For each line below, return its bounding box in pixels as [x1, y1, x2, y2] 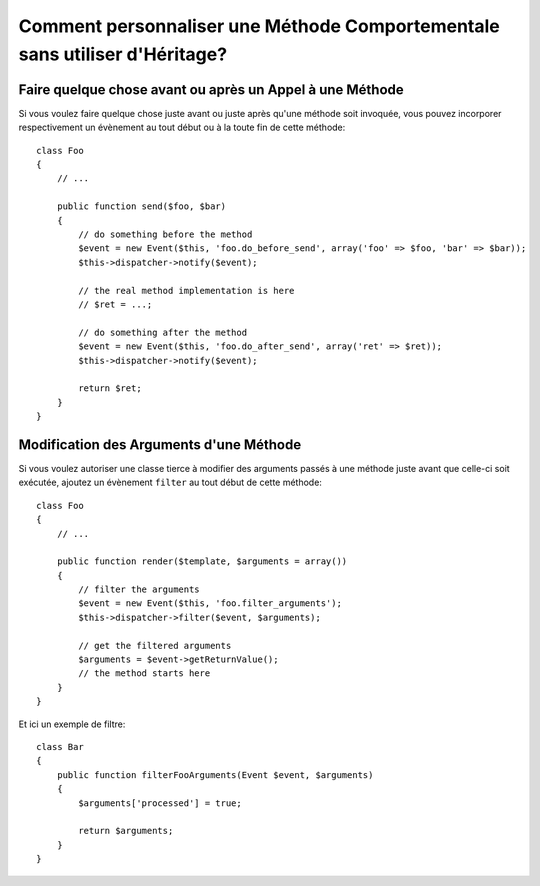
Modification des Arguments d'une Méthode [18, 436, 302, 453]
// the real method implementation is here [78, 285, 295, 296]
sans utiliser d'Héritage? [18, 43, 228, 65]
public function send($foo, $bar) [56, 201, 227, 212]
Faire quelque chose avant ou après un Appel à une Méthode [18, 81, 404, 98]
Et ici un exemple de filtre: [18, 718, 126, 730]
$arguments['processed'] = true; [78, 797, 242, 809]
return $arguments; [78, 825, 174, 837]
